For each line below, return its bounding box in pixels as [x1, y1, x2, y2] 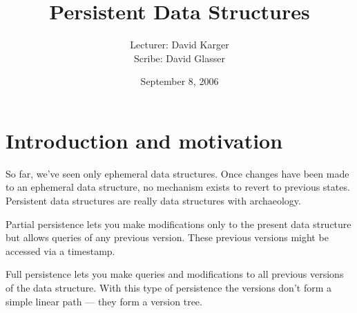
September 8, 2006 [140, 74, 219, 88]
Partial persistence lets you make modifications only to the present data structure [6, 216, 351, 231]
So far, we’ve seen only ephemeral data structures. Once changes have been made [6, 166, 349, 180]
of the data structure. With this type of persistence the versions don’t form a [6, 281, 331, 294]
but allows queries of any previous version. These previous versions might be [6, 230, 329, 245]
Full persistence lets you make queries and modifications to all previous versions [6, 267, 344, 281]
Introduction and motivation [6, 126, 283, 154]
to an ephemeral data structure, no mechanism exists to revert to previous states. [6, 180, 350, 194]
